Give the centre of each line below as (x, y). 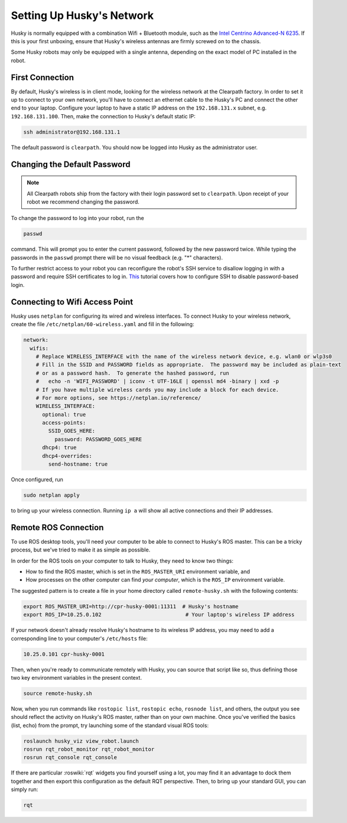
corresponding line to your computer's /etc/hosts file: (79, 638)
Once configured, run (37, 480)
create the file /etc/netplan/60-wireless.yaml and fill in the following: (103, 324)
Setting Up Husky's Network (82, 15)
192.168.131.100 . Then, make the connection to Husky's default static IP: (103, 116)
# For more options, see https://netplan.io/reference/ (119, 398)
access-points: (64, 423)
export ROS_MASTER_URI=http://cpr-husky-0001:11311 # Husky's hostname (131, 606)
